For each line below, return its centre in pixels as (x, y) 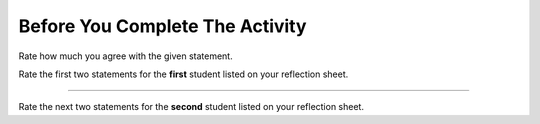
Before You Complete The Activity (162, 26)
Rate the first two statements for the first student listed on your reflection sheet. (183, 74)
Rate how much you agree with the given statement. (126, 56)
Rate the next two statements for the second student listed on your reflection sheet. (191, 107)
